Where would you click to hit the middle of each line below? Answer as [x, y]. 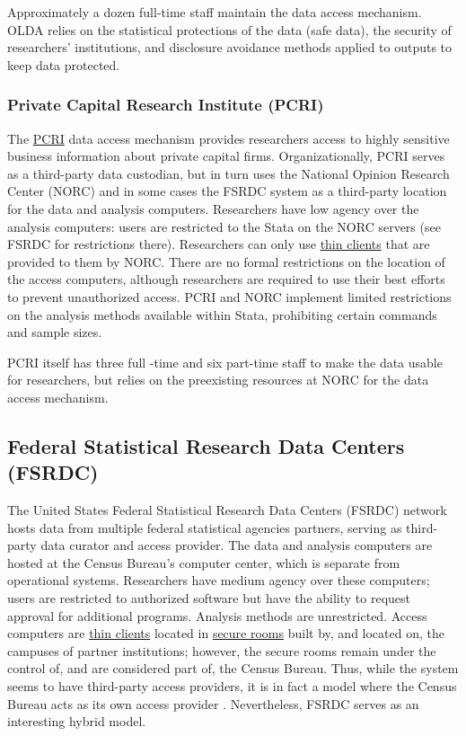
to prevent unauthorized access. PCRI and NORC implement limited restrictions [229, 296]
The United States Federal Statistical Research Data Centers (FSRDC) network [227, 510]
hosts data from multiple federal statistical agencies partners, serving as [205, 527]
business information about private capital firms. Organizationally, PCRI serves [226, 156]
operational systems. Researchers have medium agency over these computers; [219, 580]
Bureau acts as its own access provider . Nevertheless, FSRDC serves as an [213, 703]
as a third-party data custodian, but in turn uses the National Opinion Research [229, 173]
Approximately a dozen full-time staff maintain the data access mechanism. [215, 12]
